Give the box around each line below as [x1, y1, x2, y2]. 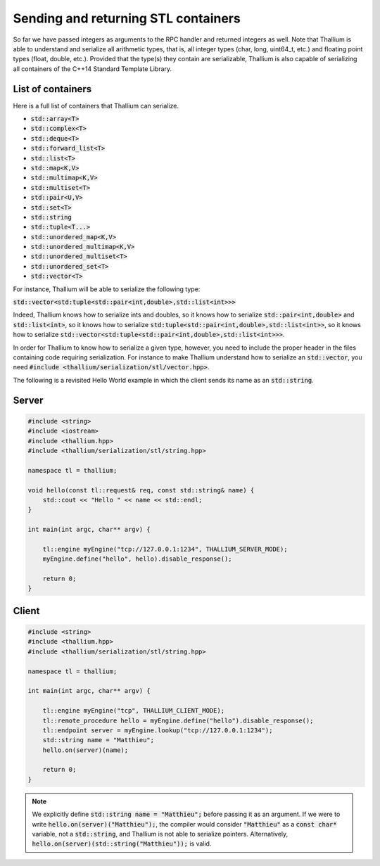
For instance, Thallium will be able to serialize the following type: [13, 285, 201, 293]
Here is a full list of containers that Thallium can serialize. [13, 101, 179, 110]
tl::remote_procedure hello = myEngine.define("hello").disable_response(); [42, 716, 314, 725]
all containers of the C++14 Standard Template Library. [13, 64, 172, 73]
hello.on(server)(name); [42, 746, 129, 754]
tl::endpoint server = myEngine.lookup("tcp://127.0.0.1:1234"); [42, 726, 273, 734]
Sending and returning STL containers [13, 11, 241, 26]
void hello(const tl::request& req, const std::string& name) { [27, 486, 255, 494]
